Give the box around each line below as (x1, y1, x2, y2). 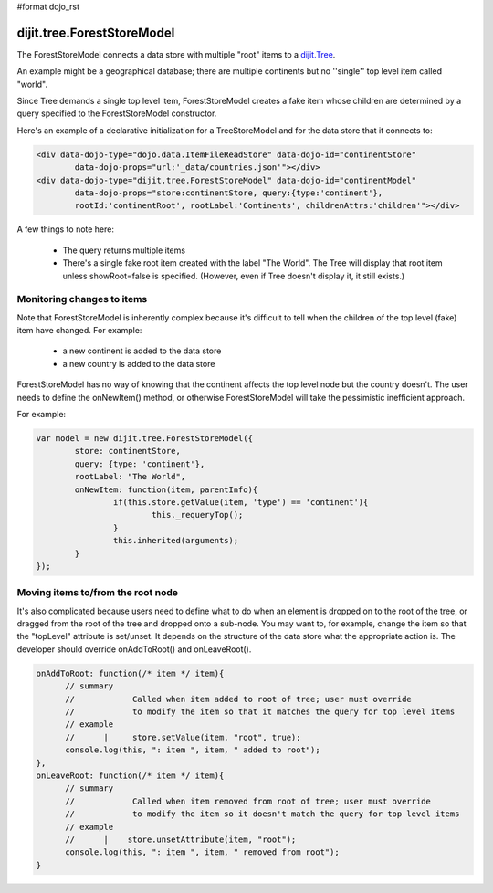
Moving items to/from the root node (16, 586, 178, 599)
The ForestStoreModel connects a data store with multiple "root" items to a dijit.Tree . (16, 48, 336, 59)
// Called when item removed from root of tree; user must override (65, 795, 431, 806)
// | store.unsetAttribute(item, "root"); (65, 834, 297, 845)
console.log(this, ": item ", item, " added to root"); (65, 745, 320, 755)
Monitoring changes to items (16, 293, 148, 306)
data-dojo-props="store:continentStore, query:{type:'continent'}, (74, 188, 383, 198)
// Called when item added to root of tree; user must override (65, 694, 413, 704)
